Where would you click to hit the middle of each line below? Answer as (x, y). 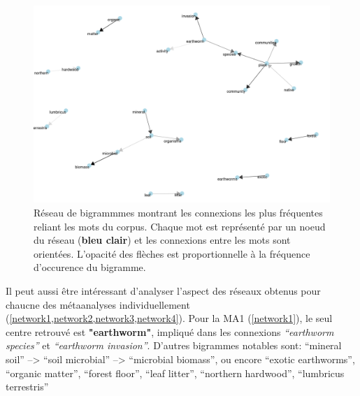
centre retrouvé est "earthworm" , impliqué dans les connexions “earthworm (170, 331)
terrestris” (27, 387)
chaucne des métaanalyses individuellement (98, 304)
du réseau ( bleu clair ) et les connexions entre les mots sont (162, 240)
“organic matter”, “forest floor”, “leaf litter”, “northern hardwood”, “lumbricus (175, 373)
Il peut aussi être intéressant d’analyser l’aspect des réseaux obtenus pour (163, 290)
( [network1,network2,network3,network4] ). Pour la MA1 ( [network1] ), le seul (169, 318)
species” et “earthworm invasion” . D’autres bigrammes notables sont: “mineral (174, 345)
